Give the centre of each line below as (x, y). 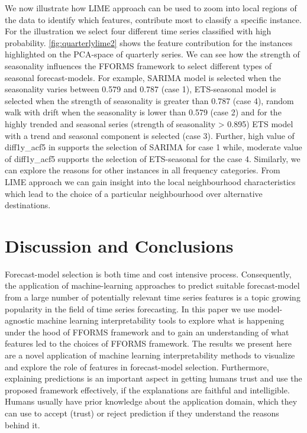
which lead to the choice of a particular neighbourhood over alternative (134, 193)
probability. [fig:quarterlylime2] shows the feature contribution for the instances (149, 42)
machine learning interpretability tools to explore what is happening (161, 320)
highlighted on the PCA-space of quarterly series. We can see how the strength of (152, 54)
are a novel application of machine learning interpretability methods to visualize (150, 355)
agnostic (20, 320)
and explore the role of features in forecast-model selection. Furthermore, (137, 366)
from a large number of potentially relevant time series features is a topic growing (153, 297)
